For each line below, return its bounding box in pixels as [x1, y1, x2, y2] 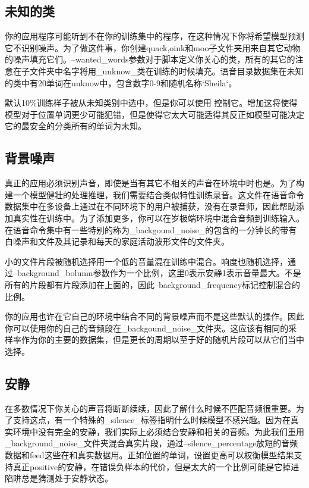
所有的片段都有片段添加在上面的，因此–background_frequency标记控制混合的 [5, 278, 301, 290]
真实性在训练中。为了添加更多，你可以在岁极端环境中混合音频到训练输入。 [12, 211, 304, 224]
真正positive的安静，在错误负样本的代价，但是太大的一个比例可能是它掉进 [12, 460, 299, 473]
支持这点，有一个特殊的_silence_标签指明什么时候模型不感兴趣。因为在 [12, 414, 291, 426]
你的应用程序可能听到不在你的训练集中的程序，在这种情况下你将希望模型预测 [5, 30, 304, 42]
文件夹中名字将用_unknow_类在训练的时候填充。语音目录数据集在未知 [29, 64, 304, 77]
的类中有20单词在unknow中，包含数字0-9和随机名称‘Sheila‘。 [5, 76, 237, 89]
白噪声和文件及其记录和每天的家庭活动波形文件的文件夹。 [5, 235, 229, 248]
